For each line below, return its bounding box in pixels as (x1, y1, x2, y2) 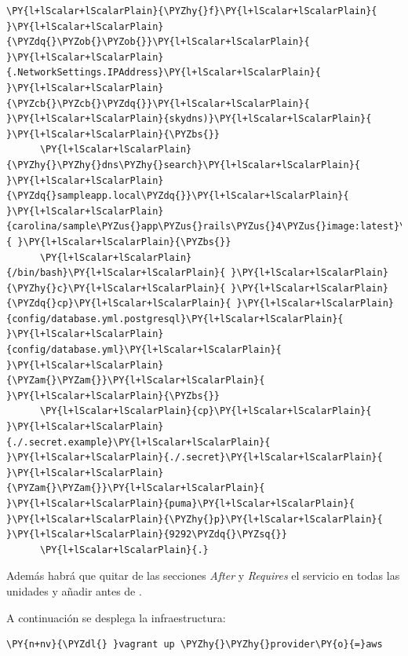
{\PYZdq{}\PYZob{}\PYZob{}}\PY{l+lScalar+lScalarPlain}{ (6, 36, 310, 48)
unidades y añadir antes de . (6, 582, 142, 599)
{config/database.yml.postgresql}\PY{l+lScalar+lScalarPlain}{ (6, 313, 344, 324)
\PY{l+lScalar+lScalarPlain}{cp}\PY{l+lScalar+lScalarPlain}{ (39, 405, 372, 417)
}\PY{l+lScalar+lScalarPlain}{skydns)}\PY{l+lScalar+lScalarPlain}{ (6, 113, 372, 125)
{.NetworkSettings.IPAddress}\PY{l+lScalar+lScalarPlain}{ (6, 67, 321, 79)
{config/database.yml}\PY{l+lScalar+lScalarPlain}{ (6, 344, 282, 356)
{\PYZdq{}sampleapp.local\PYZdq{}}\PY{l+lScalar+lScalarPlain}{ (6, 190, 349, 202)
